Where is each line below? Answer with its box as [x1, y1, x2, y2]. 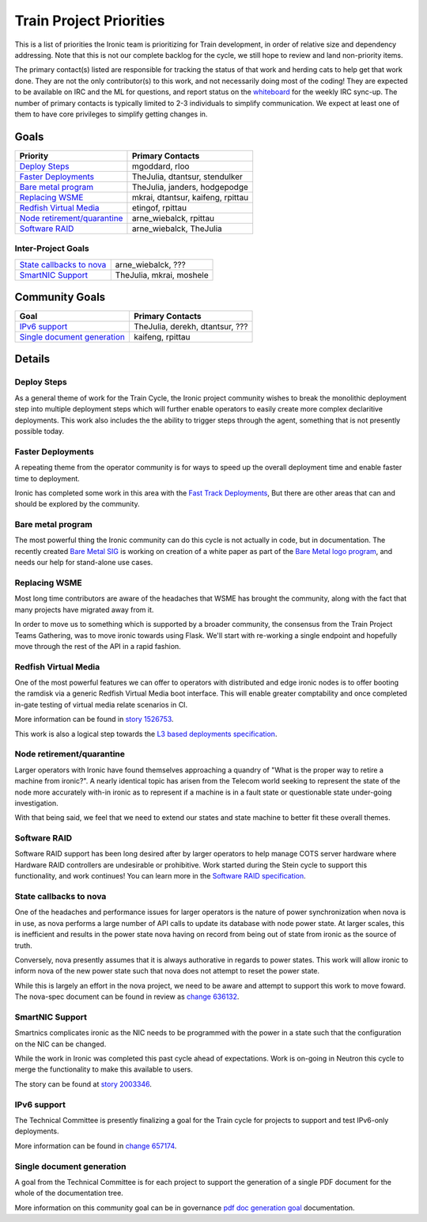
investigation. [14, 798, 59, 807]
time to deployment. [14, 473, 81, 483]
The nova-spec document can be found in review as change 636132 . [14, 992, 240, 1001]
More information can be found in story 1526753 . [14, 715, 174, 724]
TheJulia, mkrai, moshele [115, 269, 209, 280]
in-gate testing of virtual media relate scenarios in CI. [14, 700, 188, 709]
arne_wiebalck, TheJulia [131, 222, 223, 233]
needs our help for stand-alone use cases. [14, 558, 153, 567]
